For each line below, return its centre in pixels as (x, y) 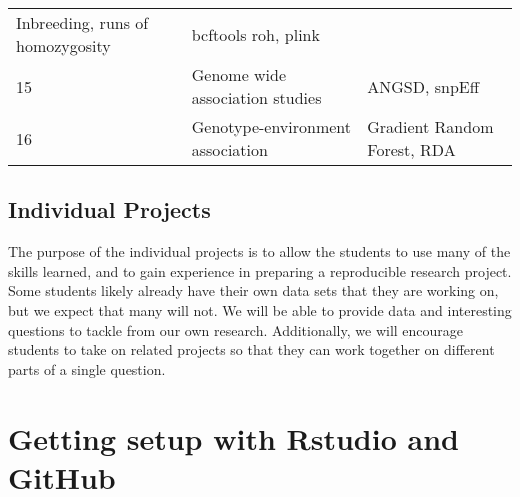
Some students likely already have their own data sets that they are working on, (253, 290)
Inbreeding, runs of (82, 22)
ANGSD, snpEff (423, 86)
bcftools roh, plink (255, 34)
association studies (256, 97)
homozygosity (63, 45)
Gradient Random (430, 126)
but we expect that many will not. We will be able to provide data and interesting (260, 309)
